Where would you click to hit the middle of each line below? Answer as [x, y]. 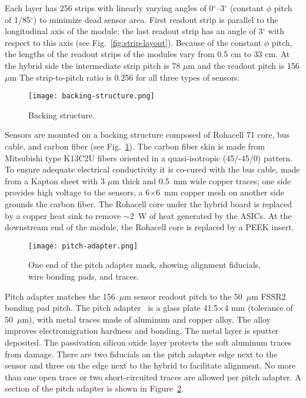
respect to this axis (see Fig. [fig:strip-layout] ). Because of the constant [133, 42]
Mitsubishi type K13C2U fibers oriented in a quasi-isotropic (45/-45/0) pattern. [149, 157]
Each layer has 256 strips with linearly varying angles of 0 [109, 8]
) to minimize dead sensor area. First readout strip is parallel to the [156, 19]
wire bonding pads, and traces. [84, 276]
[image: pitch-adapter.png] [83, 246]
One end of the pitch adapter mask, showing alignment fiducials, [145, 265]
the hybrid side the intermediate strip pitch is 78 [93, 65]
